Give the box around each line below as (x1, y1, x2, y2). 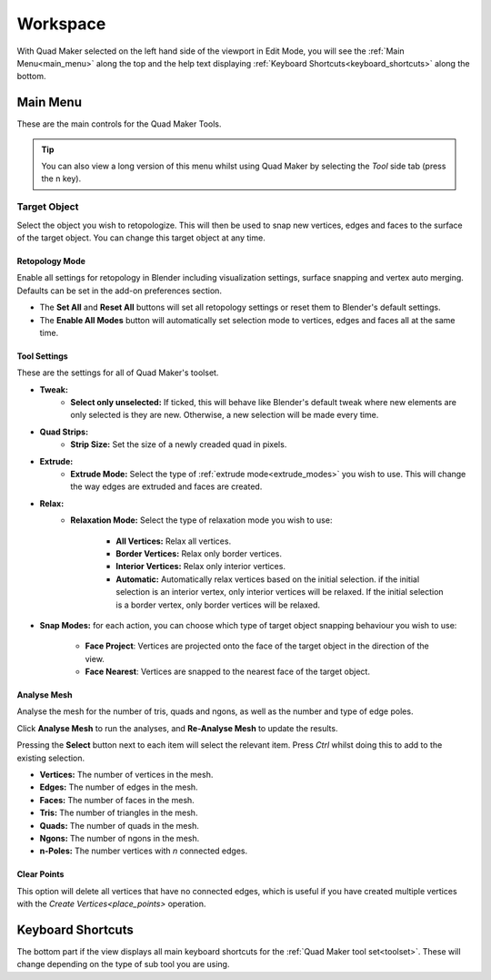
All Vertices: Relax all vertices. (115, 536, 232, 546)
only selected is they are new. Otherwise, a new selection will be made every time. (70, 410, 379, 421)
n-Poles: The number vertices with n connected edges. (39, 845, 248, 856)
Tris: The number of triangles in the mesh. (39, 807, 198, 819)
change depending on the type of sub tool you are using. (16, 959, 230, 970)
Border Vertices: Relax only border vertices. (115, 547, 282, 559)
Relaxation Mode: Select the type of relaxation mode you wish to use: (70, 515, 333, 526)
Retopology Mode (16, 255, 86, 266)
